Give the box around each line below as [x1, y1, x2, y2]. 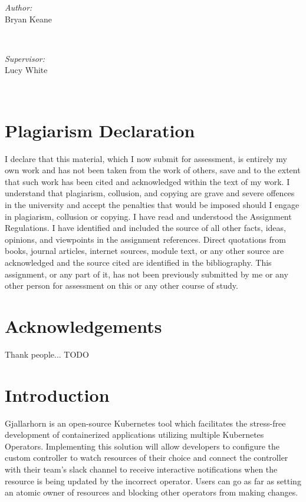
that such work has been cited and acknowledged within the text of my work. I [5, 175, 290, 187]
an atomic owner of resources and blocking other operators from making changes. [5, 486, 298, 498]
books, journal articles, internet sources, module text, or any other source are [5, 245, 284, 257]
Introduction [5, 382, 110, 407]
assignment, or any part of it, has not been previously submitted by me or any [5, 267, 288, 280]
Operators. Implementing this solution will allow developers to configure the [5, 440, 279, 452]
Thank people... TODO [5, 348, 89, 360]
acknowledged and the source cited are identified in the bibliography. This [5, 256, 272, 269]
